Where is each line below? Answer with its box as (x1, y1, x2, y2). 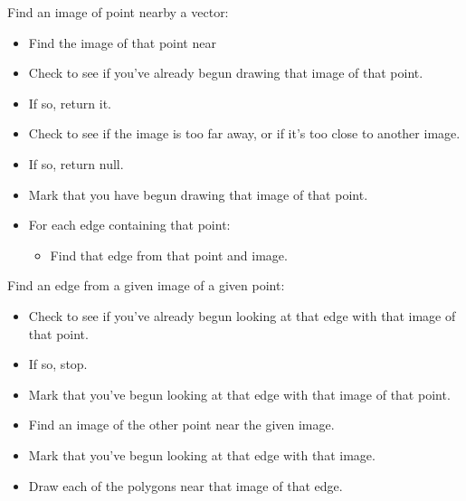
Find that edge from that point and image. (50, 245, 288, 264)
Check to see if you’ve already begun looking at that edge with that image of (28, 306, 456, 325)
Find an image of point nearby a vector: (7, 3, 229, 21)
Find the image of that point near (28, 33, 216, 52)
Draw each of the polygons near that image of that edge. (28, 476, 343, 495)
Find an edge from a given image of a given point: (7, 276, 285, 295)
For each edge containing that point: (28, 215, 231, 234)
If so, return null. (28, 154, 124, 173)
